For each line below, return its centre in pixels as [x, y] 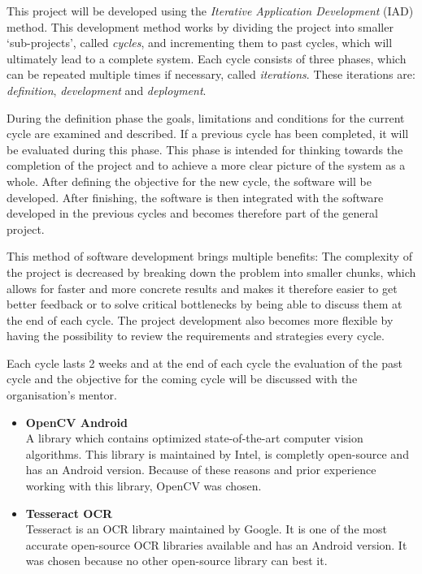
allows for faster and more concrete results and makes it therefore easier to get [202, 288]
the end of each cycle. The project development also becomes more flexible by [200, 319]
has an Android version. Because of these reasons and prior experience [201, 470]
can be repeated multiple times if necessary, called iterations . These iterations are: [211, 74]
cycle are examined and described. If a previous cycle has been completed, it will [208, 134]
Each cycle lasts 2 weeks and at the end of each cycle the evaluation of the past [204, 363]
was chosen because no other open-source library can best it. [176, 561]
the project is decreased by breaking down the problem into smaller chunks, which [211, 272]
